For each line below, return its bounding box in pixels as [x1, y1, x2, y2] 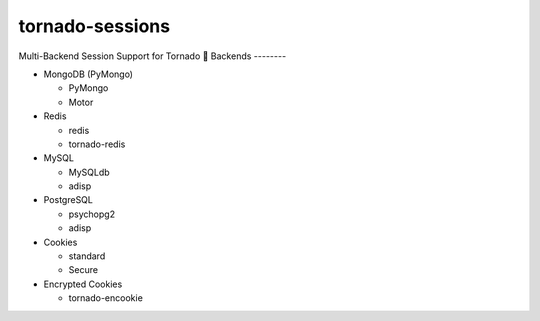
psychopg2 [68, 208, 115, 220]
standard [68, 250, 106, 262]
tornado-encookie [68, 292, 144, 304]
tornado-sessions [18, 15, 170, 37]
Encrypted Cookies [43, 278, 123, 290]
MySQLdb [68, 166, 110, 178]
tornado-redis [68, 138, 126, 150]
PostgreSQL [43, 194, 94, 206]
